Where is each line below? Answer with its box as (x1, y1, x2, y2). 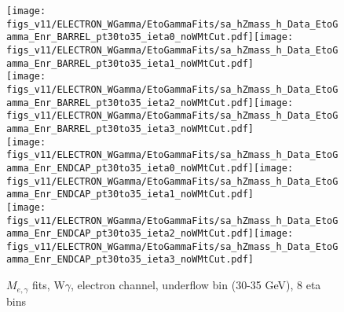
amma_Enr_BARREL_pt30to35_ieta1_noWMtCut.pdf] (6, 57, 254, 69)
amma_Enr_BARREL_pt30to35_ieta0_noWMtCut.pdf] (6, 31, 254, 43)
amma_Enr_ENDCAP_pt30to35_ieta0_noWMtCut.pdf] (6, 162, 254, 174)
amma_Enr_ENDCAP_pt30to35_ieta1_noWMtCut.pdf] (6, 189, 254, 200)
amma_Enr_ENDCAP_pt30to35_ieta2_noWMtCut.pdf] (6, 228, 254, 240)
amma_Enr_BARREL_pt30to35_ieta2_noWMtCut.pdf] (6, 97, 254, 108)
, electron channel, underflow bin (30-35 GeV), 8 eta (71, 277, 321, 293)
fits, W (32, 277, 65, 293)
